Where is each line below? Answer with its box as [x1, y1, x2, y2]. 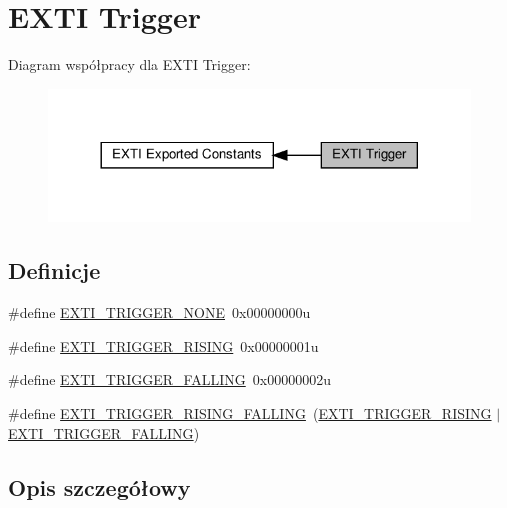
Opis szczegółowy [8, 471, 191, 502]
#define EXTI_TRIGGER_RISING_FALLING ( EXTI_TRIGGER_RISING [8, 402, 492, 423]
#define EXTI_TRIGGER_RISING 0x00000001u [8, 335, 319, 356]
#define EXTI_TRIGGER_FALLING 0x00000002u [8, 369, 331, 390]
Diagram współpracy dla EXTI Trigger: [8, 54, 251, 75]
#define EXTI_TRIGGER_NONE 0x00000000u [8, 302, 311, 323]
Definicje [8, 255, 101, 286]
